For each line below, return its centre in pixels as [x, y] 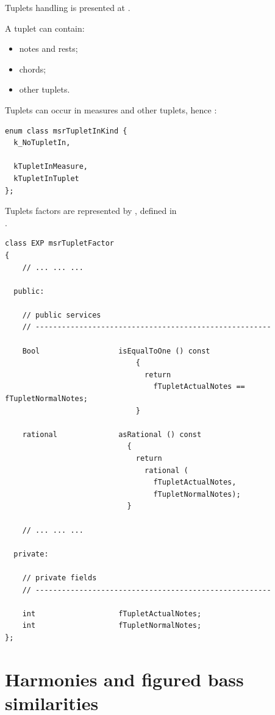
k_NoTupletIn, [42, 143]
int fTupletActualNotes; [112, 614]
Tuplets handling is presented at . [68, 7]
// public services [62, 315]
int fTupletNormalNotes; [112, 626]
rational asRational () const [112, 434]
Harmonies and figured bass [124, 679]
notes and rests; [48, 48]
